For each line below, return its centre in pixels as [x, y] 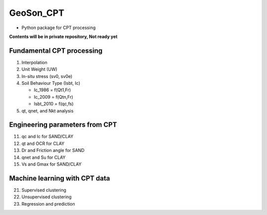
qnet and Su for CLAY [44, 157]
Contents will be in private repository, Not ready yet [63, 36]
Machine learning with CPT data [60, 178]
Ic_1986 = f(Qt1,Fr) [52, 90]
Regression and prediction [48, 204]
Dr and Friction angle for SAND [53, 150]
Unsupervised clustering [46, 197]
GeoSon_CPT [37, 13]
